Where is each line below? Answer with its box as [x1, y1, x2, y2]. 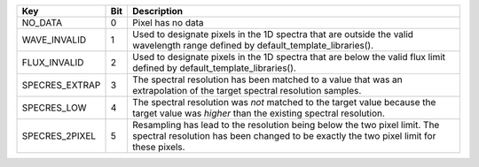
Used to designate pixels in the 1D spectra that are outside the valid [132, 28, 414, 40]
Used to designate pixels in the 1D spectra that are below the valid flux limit [132, 51, 446, 63]
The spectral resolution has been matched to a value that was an [132, 73, 403, 86]
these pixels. [132, 141, 185, 153]
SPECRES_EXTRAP [21, 80, 101, 91]
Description [132, 5, 184, 17]
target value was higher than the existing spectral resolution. [132, 107, 386, 119]
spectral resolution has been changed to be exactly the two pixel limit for [132, 130, 436, 141]
